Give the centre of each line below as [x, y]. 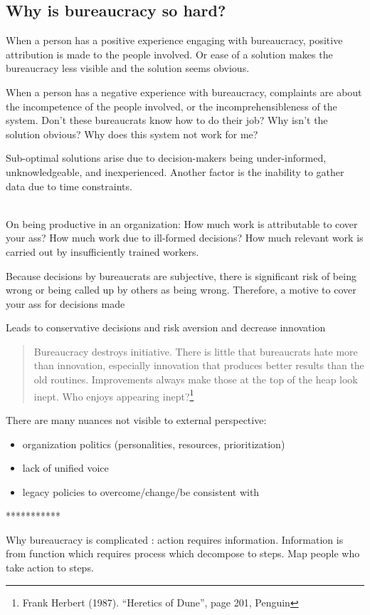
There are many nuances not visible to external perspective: [136, 419]
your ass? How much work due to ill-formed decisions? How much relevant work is [185, 238]
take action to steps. [50, 568]
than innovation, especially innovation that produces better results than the [199, 365]
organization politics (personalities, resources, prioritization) [154, 444]
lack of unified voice [65, 468]
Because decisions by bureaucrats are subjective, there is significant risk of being [181, 275]
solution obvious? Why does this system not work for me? [132, 134]
